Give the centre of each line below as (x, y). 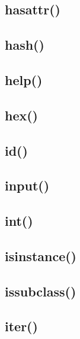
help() (24, 79)
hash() (25, 45)
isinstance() (41, 255)
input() (27, 185)
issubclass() (41, 291)
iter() (21, 326)
